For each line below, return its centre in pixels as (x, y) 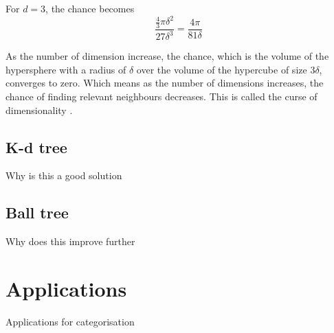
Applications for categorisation (70, 321)
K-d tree (36, 147)
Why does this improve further (70, 241)
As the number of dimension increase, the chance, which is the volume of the (167, 56)
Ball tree (37, 213)
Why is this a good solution (64, 175)
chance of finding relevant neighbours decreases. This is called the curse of (162, 96)
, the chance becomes (90, 8)
